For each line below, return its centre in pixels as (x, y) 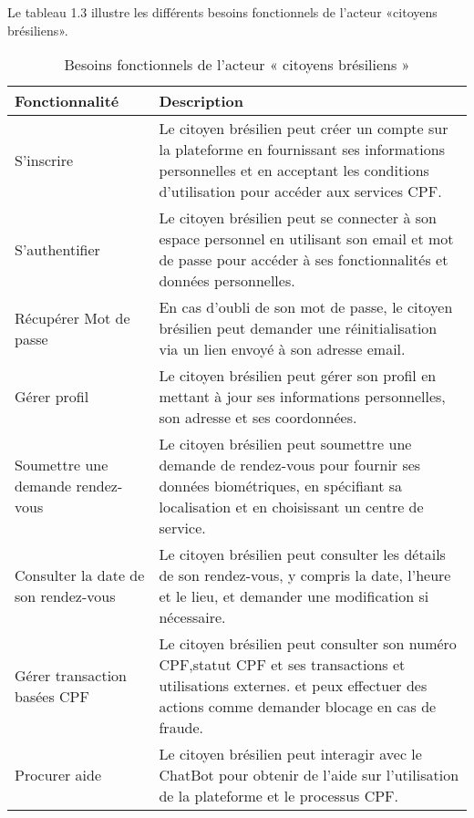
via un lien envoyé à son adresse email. (282, 349)
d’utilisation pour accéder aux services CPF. (300, 192)
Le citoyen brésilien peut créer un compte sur (304, 129)
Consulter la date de (80, 575)
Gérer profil (52, 397)
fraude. (181, 728)
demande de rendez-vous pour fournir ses (290, 465)
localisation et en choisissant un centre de (291, 507)
